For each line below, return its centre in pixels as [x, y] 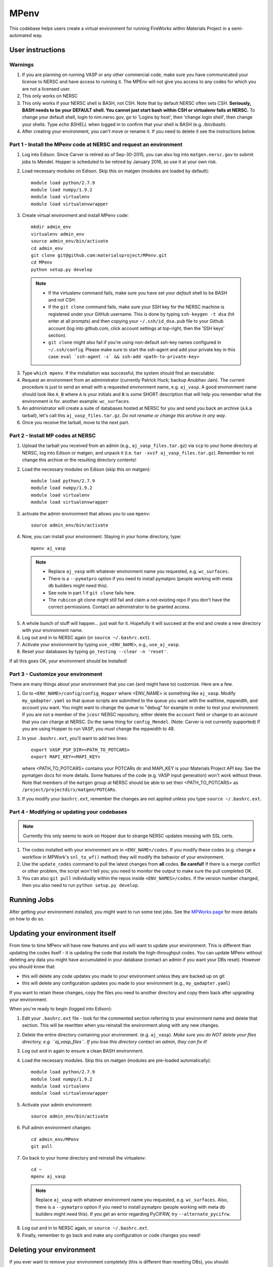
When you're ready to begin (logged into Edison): [61, 1009]
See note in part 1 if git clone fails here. [92, 592]
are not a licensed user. [46, 89]
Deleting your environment [53, 1250]
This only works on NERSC [50, 96]
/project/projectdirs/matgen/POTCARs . [70, 789]
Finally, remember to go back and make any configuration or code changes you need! [111, 1235]
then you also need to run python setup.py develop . [80, 885]
